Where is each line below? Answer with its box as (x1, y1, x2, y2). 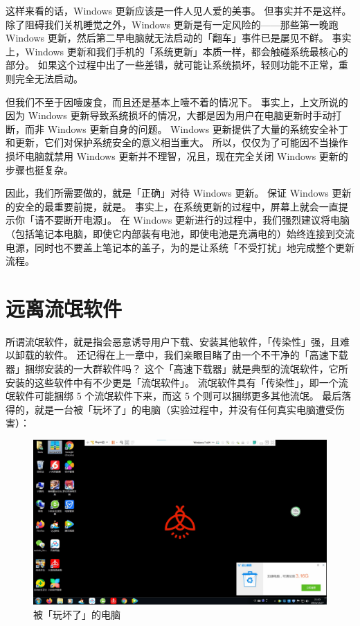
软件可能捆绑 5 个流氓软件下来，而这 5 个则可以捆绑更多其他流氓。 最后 (15, 388, 342, 403)
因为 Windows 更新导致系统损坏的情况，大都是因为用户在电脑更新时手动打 (6, 108, 342, 123)
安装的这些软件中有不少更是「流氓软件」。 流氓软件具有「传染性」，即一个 (6, 375, 339, 389)
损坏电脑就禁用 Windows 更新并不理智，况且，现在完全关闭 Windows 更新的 (6, 148, 348, 163)
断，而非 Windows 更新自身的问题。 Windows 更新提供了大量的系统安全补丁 (6, 121, 348, 136)
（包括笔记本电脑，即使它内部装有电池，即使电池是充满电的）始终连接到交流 (6, 226, 354, 240)
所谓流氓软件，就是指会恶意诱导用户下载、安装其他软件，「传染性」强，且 (6, 334, 340, 348)
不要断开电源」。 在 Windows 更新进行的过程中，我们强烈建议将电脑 (44, 213, 350, 227)
